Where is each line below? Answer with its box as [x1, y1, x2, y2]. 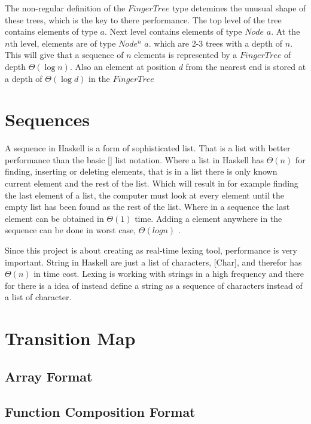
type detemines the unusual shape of [172, 2, 306, 14]
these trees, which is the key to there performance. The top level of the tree [5, 13, 282, 26]
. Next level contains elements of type [104, 25, 242, 38]
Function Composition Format [5, 402, 196, 420]
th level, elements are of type [10, 36, 116, 49]
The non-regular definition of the [5, 2, 126, 14]
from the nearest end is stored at [185, 60, 306, 72]
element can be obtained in [5, 212, 104, 224]
